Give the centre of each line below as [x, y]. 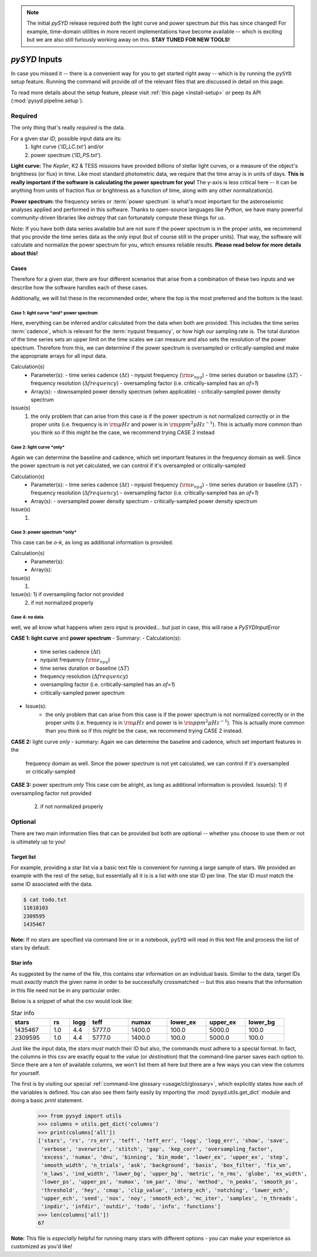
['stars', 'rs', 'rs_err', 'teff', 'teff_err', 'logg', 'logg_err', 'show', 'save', [163, 1141]
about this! [24, 253]
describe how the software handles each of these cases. [80, 287]
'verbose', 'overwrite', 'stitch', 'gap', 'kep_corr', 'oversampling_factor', [157, 1149]
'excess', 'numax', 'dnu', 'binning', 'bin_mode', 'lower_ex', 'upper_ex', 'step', [165, 1157]
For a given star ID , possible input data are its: [66, 138]
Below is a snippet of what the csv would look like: [72, 1001]
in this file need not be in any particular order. [66, 990]
